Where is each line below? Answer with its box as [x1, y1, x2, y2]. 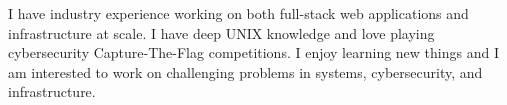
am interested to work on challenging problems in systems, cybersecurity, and [8, 61, 483, 82]
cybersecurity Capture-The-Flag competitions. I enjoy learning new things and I [8, 42, 499, 63]
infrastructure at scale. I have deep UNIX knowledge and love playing [8, 22, 435, 43]
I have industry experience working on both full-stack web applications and [8, 3, 469, 23]
